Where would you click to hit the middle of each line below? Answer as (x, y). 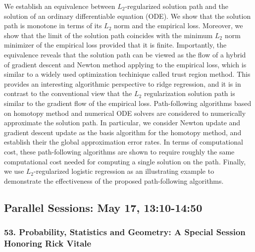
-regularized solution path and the (177, 6)
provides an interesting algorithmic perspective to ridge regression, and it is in (123, 83)
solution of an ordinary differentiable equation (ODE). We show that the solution (127, 16)
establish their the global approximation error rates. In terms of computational (124, 142)
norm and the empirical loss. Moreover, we (178, 25)
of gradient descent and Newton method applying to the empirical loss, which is (125, 64)
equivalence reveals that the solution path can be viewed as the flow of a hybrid (125, 54)
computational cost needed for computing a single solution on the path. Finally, (125, 161)
